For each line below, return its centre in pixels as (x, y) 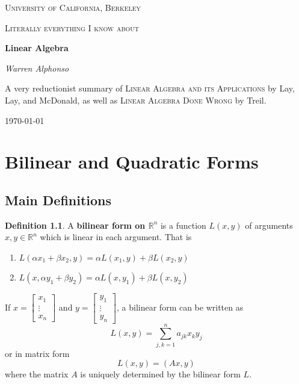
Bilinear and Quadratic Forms (132, 162)
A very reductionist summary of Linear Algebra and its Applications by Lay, (150, 88)
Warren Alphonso (37, 68)
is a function (183, 225)
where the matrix (37, 374)
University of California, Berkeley (73, 7)
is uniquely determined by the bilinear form (160, 374)
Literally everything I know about (72, 27)
